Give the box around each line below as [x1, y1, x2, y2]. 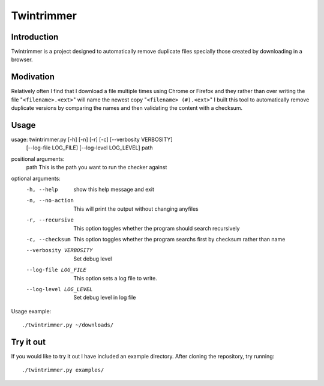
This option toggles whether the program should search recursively [73, 225, 240, 232]
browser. [11, 56, 33, 63]
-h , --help [26, 186, 58, 193]
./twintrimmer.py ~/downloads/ [22, 322, 114, 328]
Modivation [11, 72, 55, 82]
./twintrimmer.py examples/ [22, 367, 104, 373]
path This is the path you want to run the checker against [26, 164, 167, 171]
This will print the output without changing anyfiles [73, 205, 199, 213]
